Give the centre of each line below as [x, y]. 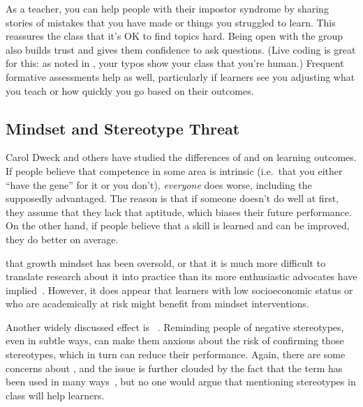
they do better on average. [62, 239]
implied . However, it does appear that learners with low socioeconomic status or [179, 290]
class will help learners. [55, 395]
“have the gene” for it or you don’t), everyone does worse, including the [159, 184]
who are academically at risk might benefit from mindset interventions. [157, 304]
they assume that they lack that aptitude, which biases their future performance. [179, 212]
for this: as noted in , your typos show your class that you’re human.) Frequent [175, 63]
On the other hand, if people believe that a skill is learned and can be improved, [178, 225]
